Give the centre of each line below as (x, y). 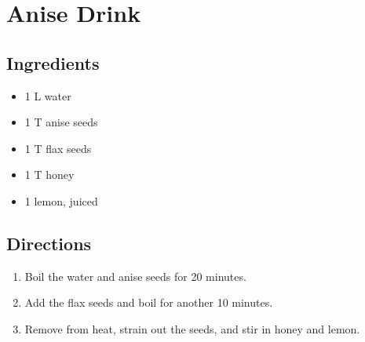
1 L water (48, 95)
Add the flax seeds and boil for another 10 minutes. (149, 302)
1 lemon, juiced (61, 200)
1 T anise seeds (61, 122)
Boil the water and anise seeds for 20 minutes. (135, 276)
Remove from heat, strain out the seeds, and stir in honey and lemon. (192, 328)
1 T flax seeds (58, 148)
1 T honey (49, 175)
